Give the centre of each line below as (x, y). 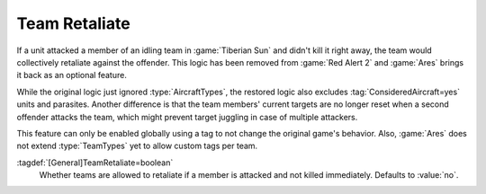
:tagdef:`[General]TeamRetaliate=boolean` (95, 163)
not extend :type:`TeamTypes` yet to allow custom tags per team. (137, 146)
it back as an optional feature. (72, 75)
